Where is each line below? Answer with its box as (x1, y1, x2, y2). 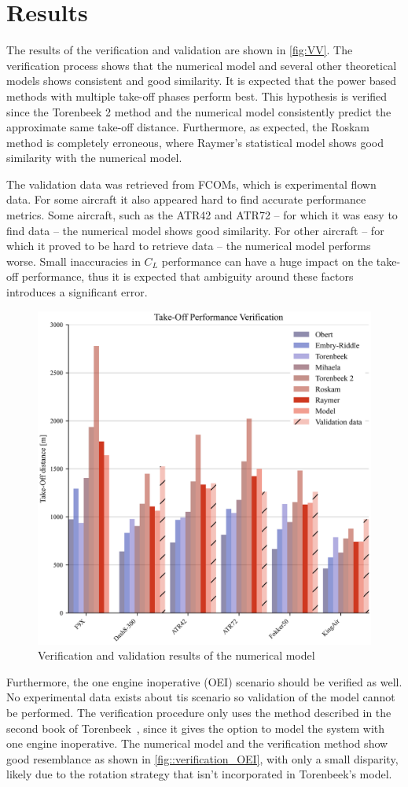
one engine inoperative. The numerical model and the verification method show (6, 735, 388, 752)
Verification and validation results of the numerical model (38, 647, 315, 664)
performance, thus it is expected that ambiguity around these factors (21, 268, 354, 285)
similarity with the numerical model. (6, 149, 182, 166)
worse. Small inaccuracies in (6, 252, 141, 269)
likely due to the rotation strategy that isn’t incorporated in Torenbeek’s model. (6, 766, 392, 782)
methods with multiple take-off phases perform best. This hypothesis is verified (6, 87, 388, 104)
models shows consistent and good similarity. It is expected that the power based (6, 72, 397, 89)
